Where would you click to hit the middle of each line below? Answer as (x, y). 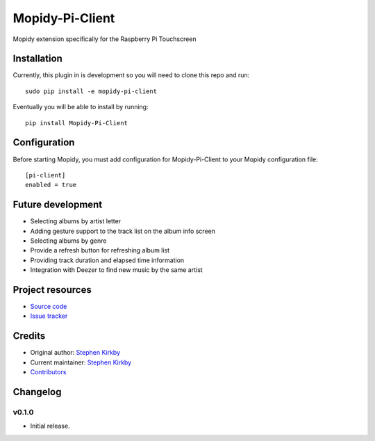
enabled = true (51, 185)
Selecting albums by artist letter (76, 221)
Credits (29, 336)
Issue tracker (49, 316)
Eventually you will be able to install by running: (81, 107)
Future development (58, 205)
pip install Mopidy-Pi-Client (77, 123)
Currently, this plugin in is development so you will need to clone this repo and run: (131, 75)
